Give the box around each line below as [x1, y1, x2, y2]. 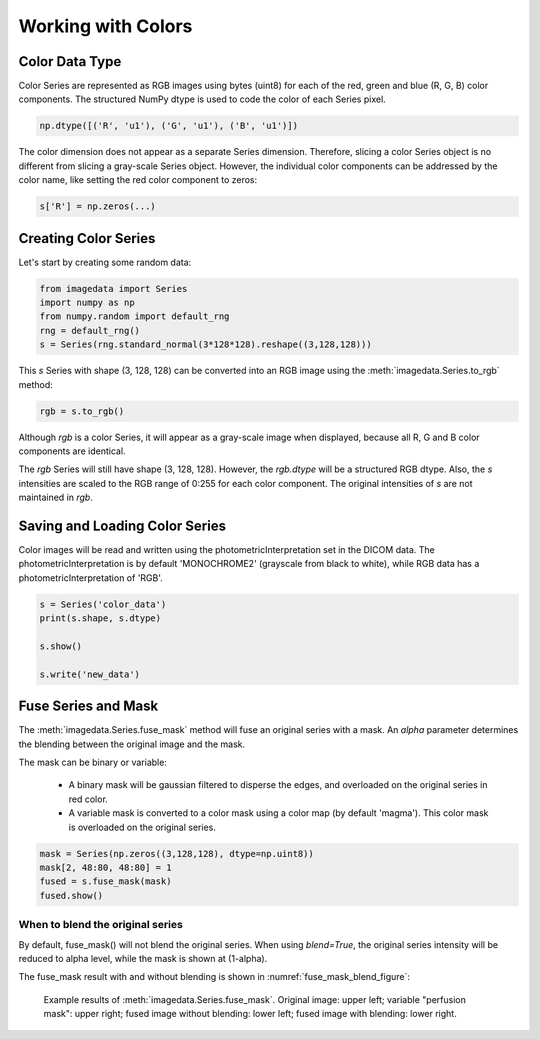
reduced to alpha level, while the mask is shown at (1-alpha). [18, 952, 268, 964]
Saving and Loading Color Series [18, 517, 227, 534]
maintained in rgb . [18, 491, 94, 504]
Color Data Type [18, 53, 122, 70]
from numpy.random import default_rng [39, 311, 230, 322]
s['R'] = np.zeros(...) [39, 201, 157, 212]
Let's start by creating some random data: [18, 256, 192, 268]
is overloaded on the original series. [68, 821, 217, 833]
